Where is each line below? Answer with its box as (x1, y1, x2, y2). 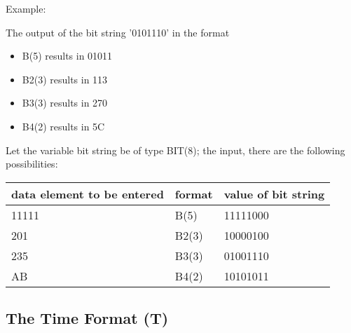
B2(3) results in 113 (22, 72, 108, 86)
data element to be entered (11, 185, 164, 202)
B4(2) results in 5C (22, 118, 105, 133)
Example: (6, 1, 46, 15)
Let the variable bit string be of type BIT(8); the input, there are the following (6, 142, 345, 157)
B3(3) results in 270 (22, 95, 108, 110)
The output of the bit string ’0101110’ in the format (6, 25, 230, 39)
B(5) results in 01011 (22, 48, 113, 63)
